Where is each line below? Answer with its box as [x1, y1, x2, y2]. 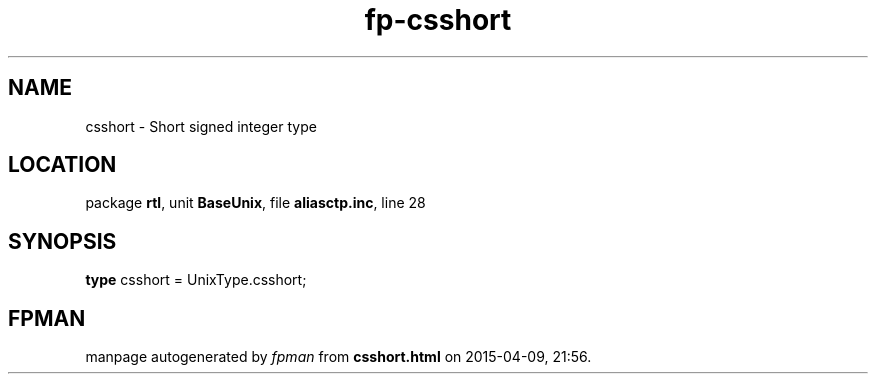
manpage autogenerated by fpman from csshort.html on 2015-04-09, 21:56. [85, 348, 592, 366]
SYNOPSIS [8, 228, 117, 254]
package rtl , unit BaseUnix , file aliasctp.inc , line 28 [85, 194, 426, 212]
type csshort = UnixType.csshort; [85, 271, 307, 289]
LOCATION [8, 152, 117, 178]
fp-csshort [364, 3, 512, 37]
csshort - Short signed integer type [85, 117, 317, 135]
